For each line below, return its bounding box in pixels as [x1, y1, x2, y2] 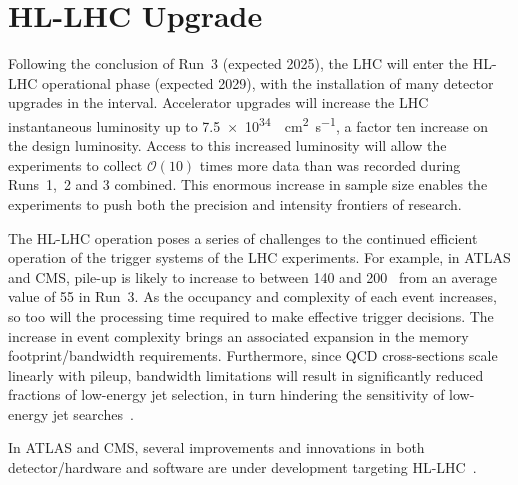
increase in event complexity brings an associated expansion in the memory [8, 325, 469, 346]
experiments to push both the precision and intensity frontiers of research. [8, 193, 462, 214]
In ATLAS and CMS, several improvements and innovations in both [8, 437, 425, 458]
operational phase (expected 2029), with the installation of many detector [42, 72, 494, 93]
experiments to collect [8, 154, 143, 175]
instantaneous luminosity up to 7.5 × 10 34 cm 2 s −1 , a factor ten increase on [8, 112, 489, 136]
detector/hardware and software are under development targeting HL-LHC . [8, 457, 477, 478]
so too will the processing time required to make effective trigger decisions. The [8, 305, 494, 326]
